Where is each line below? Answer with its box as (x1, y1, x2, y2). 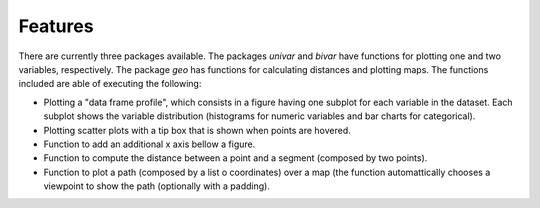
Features (18, 15, 94, 37)
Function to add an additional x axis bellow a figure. (43, 138, 256, 150)
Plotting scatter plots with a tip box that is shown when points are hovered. (43, 124, 352, 136)
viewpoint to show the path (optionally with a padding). (43, 180, 270, 192)
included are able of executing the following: (18, 78, 202, 90)
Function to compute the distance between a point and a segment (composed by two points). (43, 152, 428, 164)
